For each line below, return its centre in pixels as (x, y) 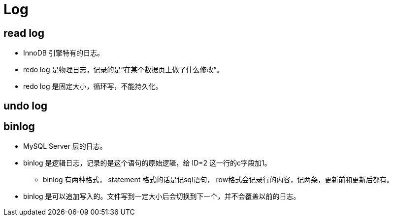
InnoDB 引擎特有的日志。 (64, 53)
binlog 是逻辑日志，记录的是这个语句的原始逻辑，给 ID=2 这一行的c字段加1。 (147, 163)
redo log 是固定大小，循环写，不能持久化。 (93, 86)
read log (24, 33)
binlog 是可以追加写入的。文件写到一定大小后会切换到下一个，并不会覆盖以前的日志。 (162, 196)
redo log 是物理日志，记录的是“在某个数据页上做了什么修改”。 (123, 70)
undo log (26, 106)
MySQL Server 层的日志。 (65, 146)
